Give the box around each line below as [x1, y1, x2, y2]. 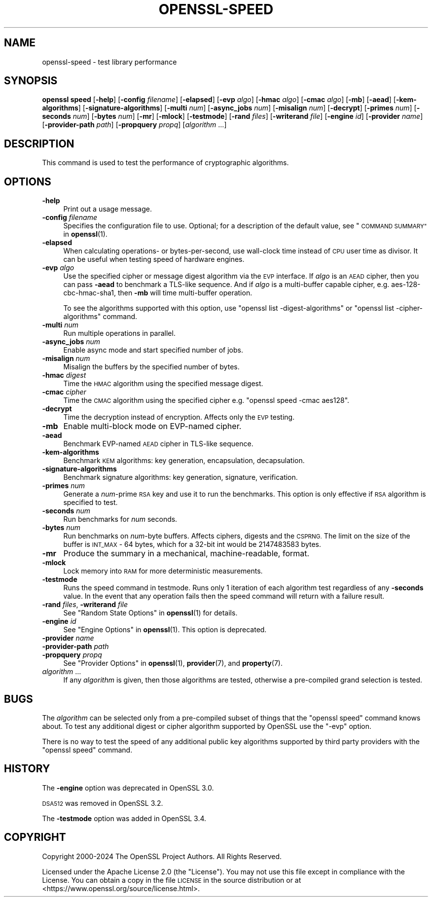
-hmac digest [42, 371, 86, 380]
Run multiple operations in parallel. [63, 329, 176, 338]
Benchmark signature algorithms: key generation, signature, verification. [63, 473, 298, 482]
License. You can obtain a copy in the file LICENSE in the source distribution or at [42, 875, 301, 884]
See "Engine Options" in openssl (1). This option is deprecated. [63, 625, 267, 634]
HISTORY [4, 762, 50, 775]
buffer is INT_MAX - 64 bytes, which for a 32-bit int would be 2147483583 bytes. [63, 540, 322, 549]
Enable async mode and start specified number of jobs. [63, 346, 244, 355]
